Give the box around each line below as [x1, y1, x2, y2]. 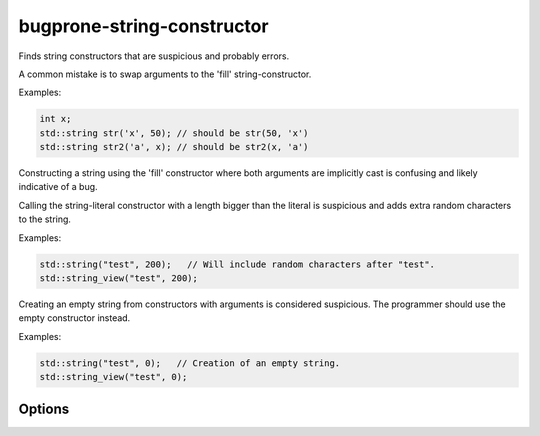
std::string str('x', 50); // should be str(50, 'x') [39, 127, 309, 139]
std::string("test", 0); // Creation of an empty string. [39, 357, 341, 369]
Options [18, 400, 70, 417]
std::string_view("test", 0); [39, 371, 188, 383]
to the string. [18, 213, 72, 225]
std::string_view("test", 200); [39, 273, 199, 284]
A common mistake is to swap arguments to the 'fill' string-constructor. [18, 68, 312, 80]
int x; [39, 113, 72, 125]
